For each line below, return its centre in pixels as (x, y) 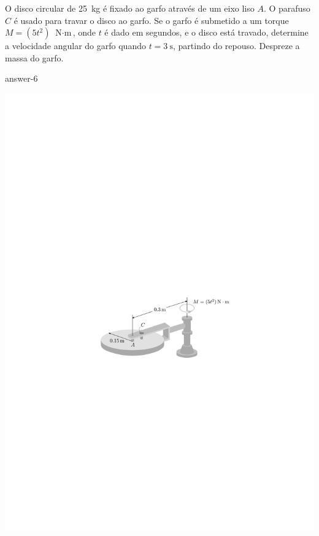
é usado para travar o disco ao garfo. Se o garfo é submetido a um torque (151, 20)
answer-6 (21, 78)
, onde (84, 32)
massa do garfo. (34, 57)
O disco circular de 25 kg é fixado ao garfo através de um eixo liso (130, 8)
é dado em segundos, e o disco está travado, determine (206, 32)
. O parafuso (287, 8)
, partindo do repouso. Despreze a (236, 46)
